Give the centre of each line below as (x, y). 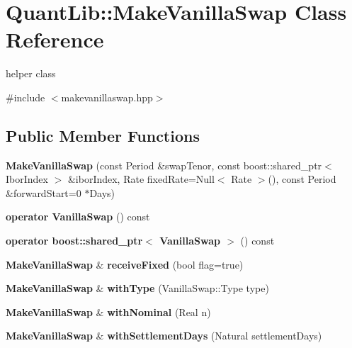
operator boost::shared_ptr (74, 241)
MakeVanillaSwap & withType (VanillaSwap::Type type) (137, 288)
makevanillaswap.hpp (107, 97)
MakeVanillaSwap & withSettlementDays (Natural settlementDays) (164, 336)
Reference (55, 39)
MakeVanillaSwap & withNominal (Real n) (108, 311)
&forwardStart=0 (44, 192)
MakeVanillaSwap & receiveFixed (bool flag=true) (125, 264)
